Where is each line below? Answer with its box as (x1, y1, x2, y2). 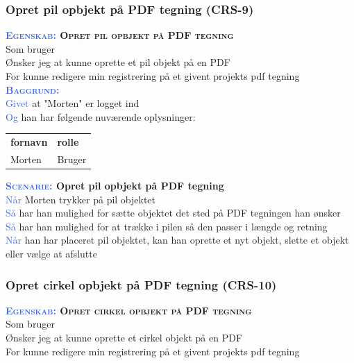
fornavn (10, 135, 48, 149)
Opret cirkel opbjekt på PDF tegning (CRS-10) (6, 276, 277, 293)
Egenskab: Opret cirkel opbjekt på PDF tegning (6, 303, 252, 317)
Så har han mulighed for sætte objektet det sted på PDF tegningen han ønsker (6, 205, 341, 220)
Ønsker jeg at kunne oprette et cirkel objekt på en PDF (6, 330, 243, 345)
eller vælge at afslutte (6, 246, 97, 261)
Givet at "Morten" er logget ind (6, 96, 140, 110)
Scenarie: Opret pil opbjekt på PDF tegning (6, 178, 224, 193)
